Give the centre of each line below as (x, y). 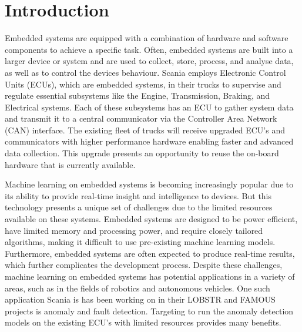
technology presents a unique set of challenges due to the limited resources (139, 207)
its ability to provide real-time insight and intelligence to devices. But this (138, 195)
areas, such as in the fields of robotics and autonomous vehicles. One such (137, 288)
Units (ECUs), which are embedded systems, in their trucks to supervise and (143, 84)
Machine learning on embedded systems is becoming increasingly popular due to (149, 184)
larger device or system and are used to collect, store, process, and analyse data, (149, 61)
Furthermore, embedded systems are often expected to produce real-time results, (150, 253)
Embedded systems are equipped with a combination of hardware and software (147, 38)
